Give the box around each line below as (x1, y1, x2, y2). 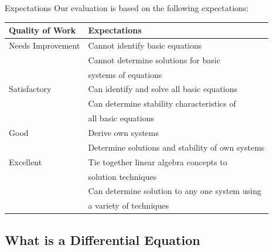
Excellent (9, 155, 42, 168)
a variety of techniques (88, 199, 169, 212)
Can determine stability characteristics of (88, 97, 236, 110)
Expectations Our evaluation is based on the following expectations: (5, 2, 249, 13)
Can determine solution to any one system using (88, 185, 261, 197)
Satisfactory (9, 83, 52, 95)
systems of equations (88, 68, 162, 80)
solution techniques (88, 170, 157, 182)
